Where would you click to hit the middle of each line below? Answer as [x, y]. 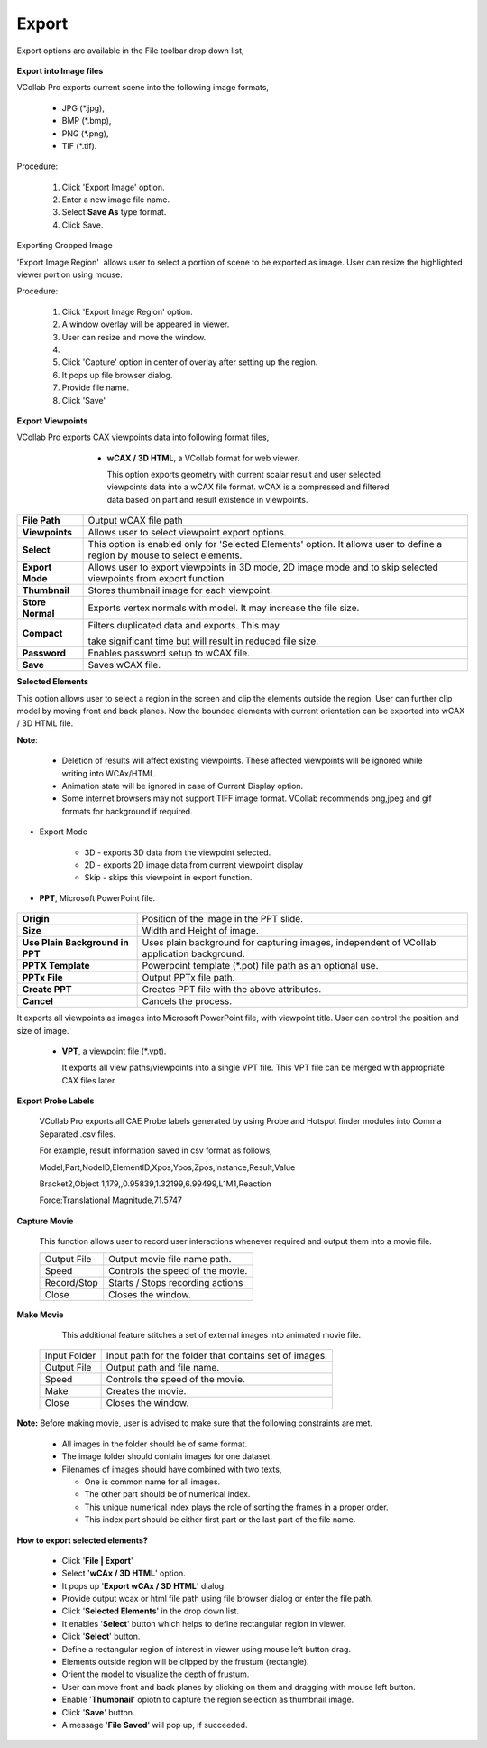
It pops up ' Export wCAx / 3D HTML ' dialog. [144, 1585]
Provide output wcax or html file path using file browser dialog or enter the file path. [217, 1599]
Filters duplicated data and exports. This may [184, 626]
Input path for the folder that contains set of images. [217, 1356]
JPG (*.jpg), [83, 107]
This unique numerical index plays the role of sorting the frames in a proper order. [236, 1507]
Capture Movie [45, 1221]
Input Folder [70, 1356]
